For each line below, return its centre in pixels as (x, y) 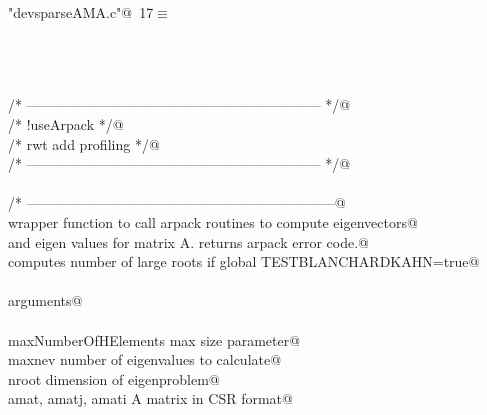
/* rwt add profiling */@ (84, 143)
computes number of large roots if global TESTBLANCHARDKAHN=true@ (244, 261)
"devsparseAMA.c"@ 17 (81, 12)
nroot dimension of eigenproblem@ (114, 378)
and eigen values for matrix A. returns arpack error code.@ (188, 241)
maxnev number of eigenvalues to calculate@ (145, 359)
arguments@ (45, 300)
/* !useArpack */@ (66, 123)
